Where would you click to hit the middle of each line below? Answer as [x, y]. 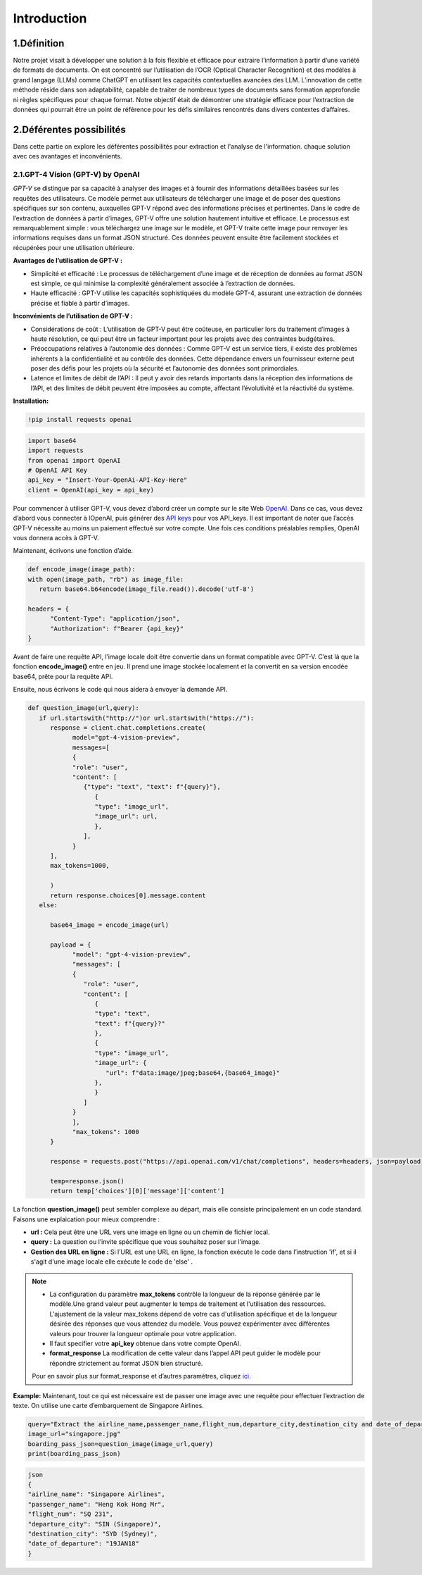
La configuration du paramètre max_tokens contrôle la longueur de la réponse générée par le [185, 1294]
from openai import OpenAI [74, 460]
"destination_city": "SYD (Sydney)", [93, 1534]
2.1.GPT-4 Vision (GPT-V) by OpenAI [76, 175]
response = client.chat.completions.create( [128, 728]
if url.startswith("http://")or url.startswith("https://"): [147, 718]
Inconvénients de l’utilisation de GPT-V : [73, 316]
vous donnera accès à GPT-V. [56, 537]
